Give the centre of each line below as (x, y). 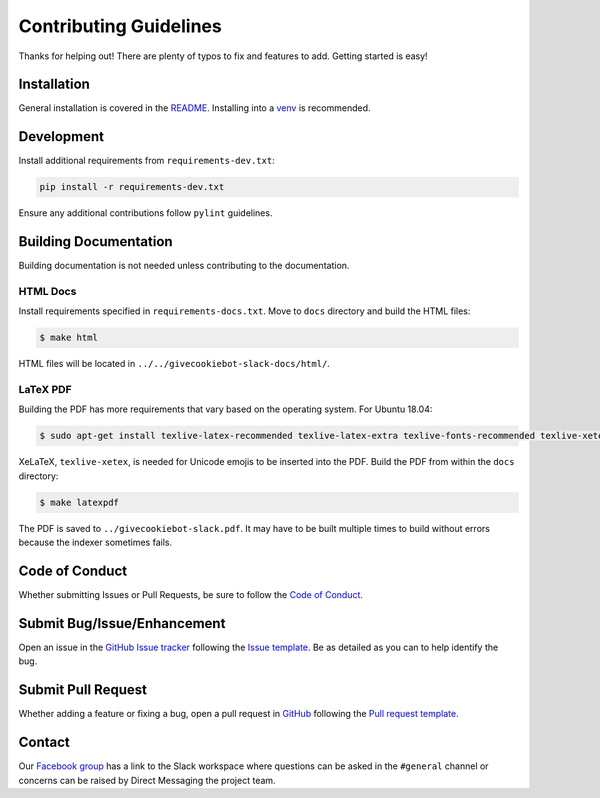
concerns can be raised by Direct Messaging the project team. (147, 780)
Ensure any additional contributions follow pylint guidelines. (145, 213)
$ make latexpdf (79, 502)
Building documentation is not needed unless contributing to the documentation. (184, 266)
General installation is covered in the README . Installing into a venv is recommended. (194, 108)
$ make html (69, 338)
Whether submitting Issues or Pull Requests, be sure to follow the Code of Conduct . (191, 595)
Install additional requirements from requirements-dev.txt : (146, 161)
